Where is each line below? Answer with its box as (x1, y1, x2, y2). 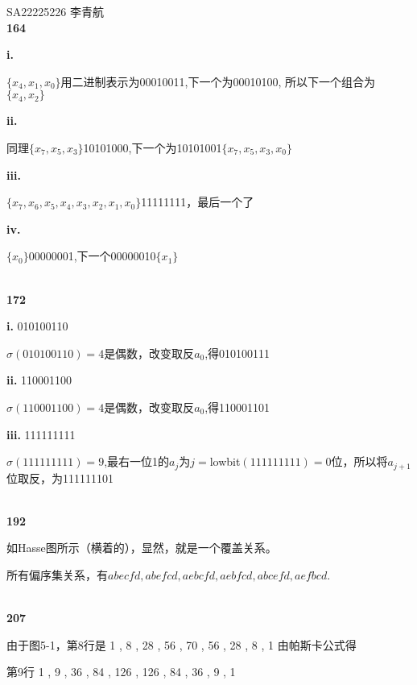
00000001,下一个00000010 (28, 247, 156, 264)
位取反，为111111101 (6, 469, 114, 486)
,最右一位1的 (104, 453, 170, 470)
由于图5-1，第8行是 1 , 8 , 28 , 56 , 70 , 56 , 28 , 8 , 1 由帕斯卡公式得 (6, 636, 357, 653)
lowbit (209, 453, 241, 470)
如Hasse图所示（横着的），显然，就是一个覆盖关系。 (6, 539, 277, 556)
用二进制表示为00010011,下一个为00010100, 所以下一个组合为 (60, 73, 376, 89)
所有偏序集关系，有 (6, 566, 108, 583)
